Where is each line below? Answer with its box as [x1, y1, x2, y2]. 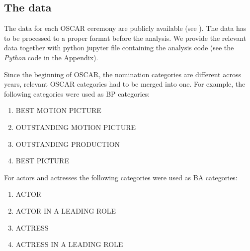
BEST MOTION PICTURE [15, 105, 101, 116]
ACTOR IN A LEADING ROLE [15, 205, 116, 216]
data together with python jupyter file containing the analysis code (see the [4, 42, 234, 53]
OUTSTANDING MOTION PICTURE [15, 122, 136, 132]
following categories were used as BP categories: [4, 88, 150, 99]
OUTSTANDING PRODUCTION [15, 138, 120, 149]
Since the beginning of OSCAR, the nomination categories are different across [4, 69, 241, 79]
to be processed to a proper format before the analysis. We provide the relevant [4, 32, 247, 43]
